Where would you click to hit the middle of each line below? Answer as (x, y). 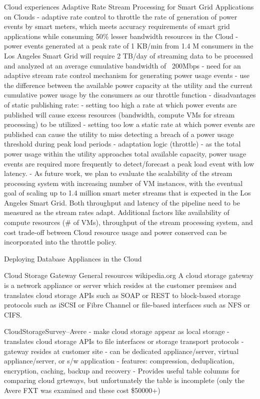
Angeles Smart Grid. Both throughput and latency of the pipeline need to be (122, 202)
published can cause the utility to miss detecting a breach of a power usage (119, 134)
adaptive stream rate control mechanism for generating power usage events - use (127, 75)
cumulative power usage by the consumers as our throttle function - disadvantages (130, 95)
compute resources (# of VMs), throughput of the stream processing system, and (128, 222)
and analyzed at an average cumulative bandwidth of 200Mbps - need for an (122, 65)
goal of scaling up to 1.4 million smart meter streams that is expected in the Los (127, 193)
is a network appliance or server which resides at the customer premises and (120, 285)
